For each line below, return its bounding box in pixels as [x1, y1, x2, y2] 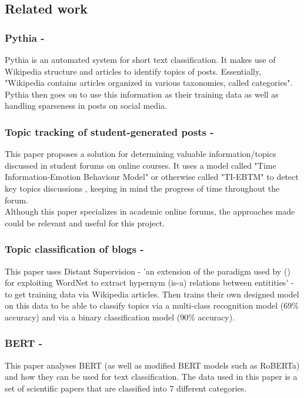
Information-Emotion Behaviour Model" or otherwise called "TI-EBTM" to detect [5, 170, 299, 183]
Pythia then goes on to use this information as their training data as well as [5, 88, 279, 100]
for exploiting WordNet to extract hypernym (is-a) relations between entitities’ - [5, 276, 294, 289]
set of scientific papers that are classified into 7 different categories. [5, 382, 247, 394]
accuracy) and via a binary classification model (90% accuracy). [5, 310, 235, 323]
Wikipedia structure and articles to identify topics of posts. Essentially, [5, 65, 262, 77]
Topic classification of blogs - [5, 242, 144, 256]
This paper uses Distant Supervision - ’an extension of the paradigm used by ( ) [5, 265, 290, 277]
